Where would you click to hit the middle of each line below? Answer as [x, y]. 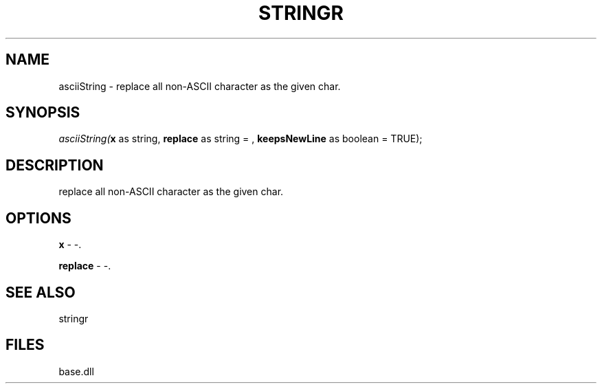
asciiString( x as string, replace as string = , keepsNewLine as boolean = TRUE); [241, 139]
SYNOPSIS [43, 113]
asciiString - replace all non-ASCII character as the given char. [200, 86]
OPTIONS [38, 218]
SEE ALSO [41, 292]
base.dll [76, 371]
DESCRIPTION [55, 165]
